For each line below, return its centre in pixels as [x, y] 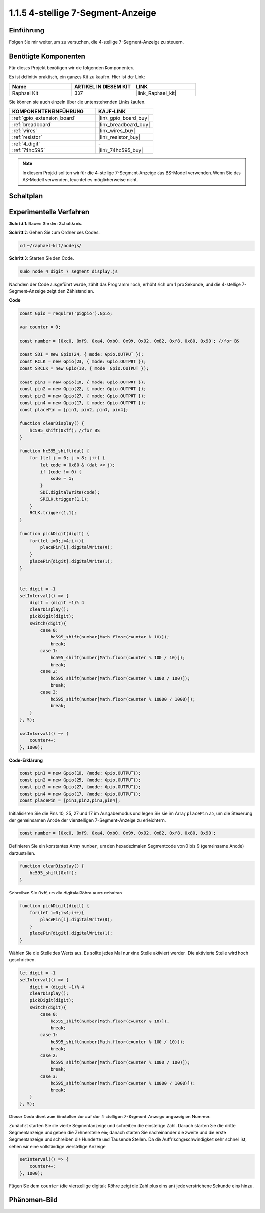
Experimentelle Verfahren [49, 212]
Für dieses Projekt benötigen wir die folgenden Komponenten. [72, 68]
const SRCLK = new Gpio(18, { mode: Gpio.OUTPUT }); [84, 368]
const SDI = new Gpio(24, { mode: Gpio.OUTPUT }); [82, 355]
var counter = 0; [40, 327]
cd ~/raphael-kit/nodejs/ [51, 246]
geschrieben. [23, 959]
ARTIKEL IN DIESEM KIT [102, 86]
